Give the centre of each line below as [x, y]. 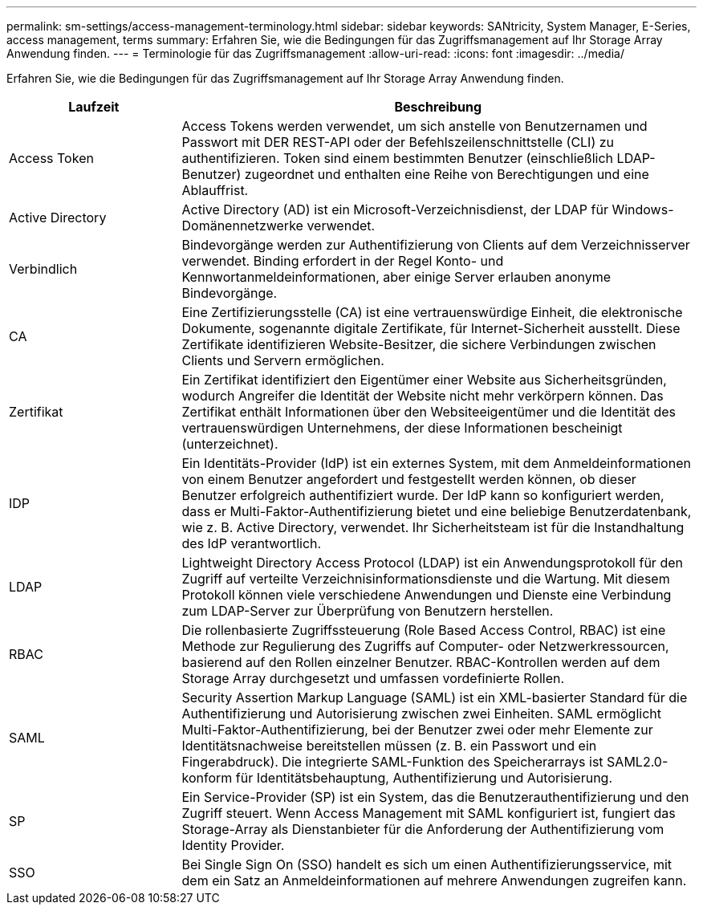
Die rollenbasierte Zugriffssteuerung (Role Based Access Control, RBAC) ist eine [424, 630]
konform [207, 778]
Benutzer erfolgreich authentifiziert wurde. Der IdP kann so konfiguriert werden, [423, 495]
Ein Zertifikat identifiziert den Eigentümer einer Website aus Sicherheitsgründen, [424, 380]
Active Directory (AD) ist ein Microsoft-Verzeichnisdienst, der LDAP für [395, 209]
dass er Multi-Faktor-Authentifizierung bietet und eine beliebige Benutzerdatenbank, [437, 511]
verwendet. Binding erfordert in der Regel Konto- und [343, 261]
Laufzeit [94, 107]
